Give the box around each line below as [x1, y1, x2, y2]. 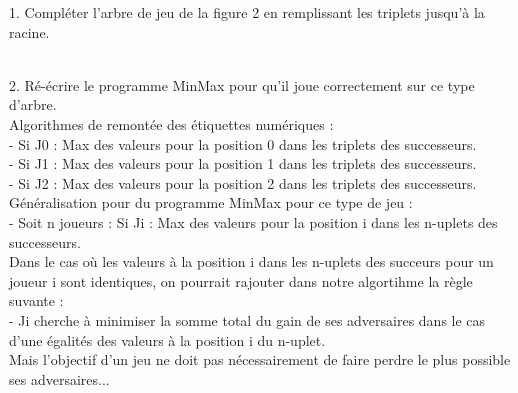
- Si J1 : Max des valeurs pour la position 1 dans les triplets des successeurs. [9, 153, 477, 174]
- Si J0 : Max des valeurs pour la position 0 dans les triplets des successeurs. [9, 133, 477, 154]
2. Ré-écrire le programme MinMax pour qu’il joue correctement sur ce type [9, 74, 475, 95]
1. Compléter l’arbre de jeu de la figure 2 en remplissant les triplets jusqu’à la [9, 2, 485, 22]
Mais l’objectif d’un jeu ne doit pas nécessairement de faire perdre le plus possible [9, 349, 511, 370]
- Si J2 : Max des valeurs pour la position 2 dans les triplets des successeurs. [9, 172, 477, 193]
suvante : [9, 290, 64, 311]
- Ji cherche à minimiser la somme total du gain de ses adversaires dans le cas [9, 309, 486, 330]
